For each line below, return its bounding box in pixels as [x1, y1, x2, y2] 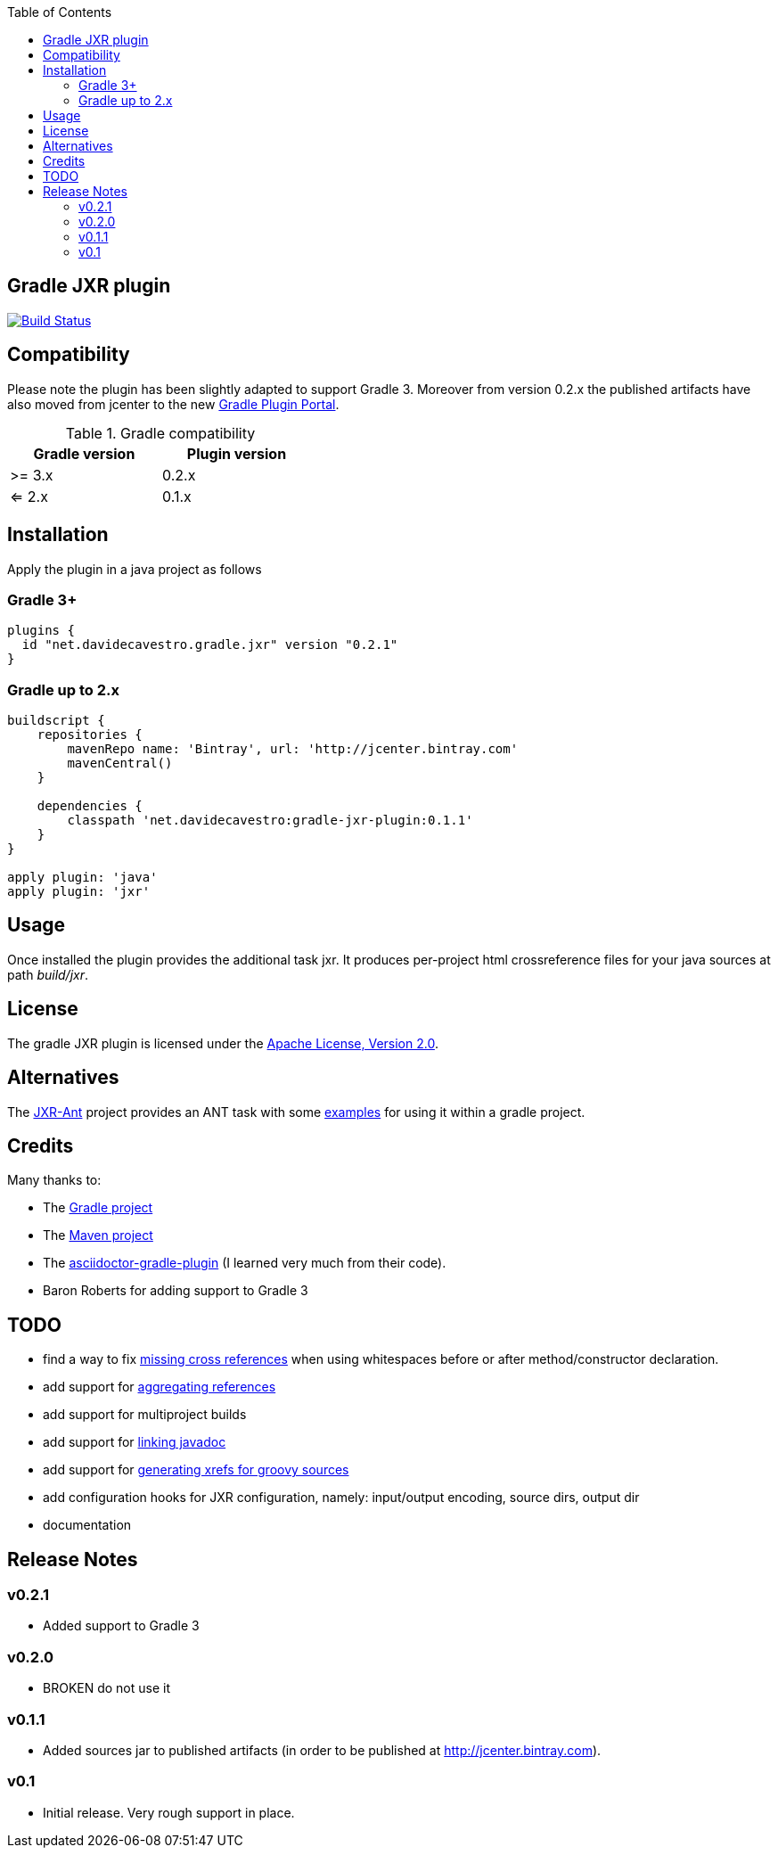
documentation [43, 1517, 132, 1533]
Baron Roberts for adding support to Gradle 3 [43, 1283, 308, 1299]
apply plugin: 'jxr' [7, 884, 151, 899]
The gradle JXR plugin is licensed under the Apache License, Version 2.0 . [7, 1035, 438, 1051]
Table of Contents [7, 4, 112, 20]
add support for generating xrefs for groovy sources [43, 1462, 349, 1478]
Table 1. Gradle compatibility [65, 423, 256, 442]
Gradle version [33, 444, 135, 463]
